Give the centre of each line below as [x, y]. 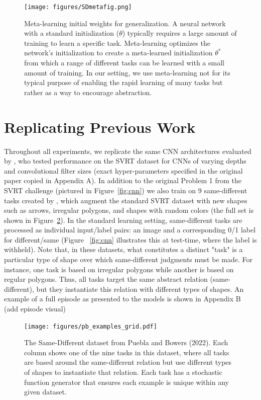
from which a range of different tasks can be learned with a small [124, 63]
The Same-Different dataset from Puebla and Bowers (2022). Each [126, 342]
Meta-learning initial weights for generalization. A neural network [125, 23]
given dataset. [45, 392]
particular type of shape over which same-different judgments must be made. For [128, 259]
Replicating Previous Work [100, 127]
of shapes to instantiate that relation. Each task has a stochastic [123, 372]
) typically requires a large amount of [179, 33]
